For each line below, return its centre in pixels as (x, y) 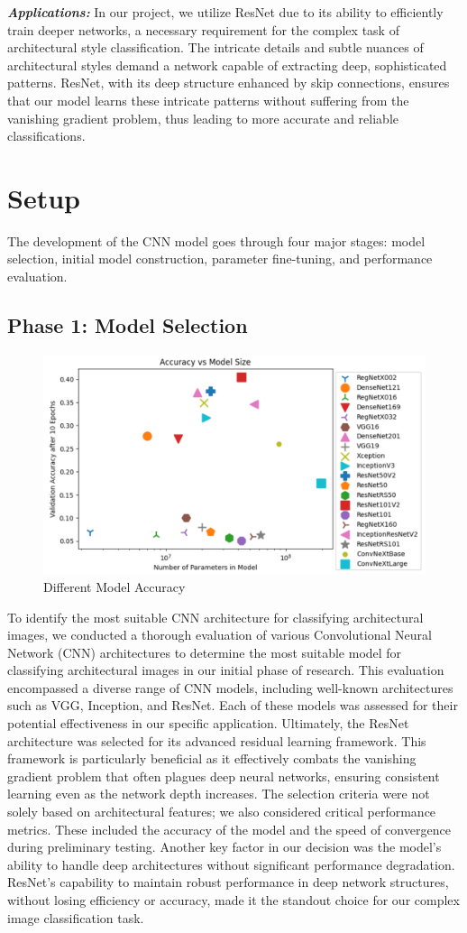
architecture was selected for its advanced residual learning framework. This (217, 740)
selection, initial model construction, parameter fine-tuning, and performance (220, 259)
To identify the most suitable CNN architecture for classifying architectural (215, 617)
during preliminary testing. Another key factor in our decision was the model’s (224, 847)
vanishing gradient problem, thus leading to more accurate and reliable (203, 118)
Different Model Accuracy (114, 586)
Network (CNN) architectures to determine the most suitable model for (205, 652)
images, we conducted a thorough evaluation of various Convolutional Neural (220, 635)
